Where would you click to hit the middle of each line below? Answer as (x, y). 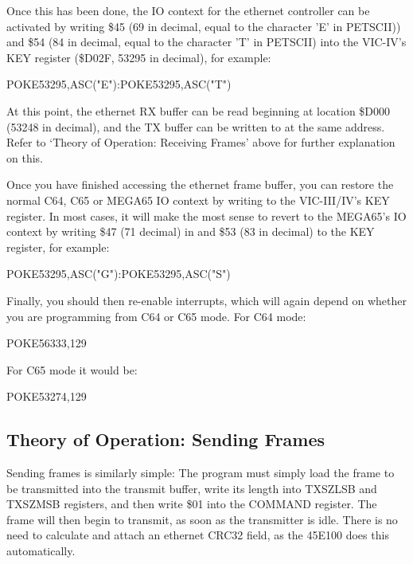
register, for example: (58, 247)
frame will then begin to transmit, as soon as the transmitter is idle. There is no (202, 519)
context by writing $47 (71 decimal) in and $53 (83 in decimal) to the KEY (191, 231)
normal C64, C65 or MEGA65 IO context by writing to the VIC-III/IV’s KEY (198, 200)
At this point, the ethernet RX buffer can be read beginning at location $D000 (199, 110)
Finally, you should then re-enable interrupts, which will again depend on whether (207, 300)
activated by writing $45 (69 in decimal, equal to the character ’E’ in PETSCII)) (204, 26)
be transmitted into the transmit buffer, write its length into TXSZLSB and (192, 488)
